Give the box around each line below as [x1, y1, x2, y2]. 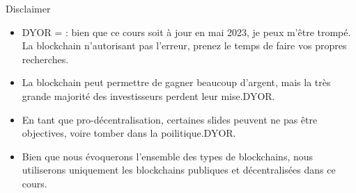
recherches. [22, 51, 69, 66]
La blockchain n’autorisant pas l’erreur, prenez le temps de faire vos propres [22, 38, 347, 53]
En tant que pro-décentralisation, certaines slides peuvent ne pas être [22, 112, 318, 126]
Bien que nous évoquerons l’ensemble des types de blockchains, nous [22, 149, 314, 163]
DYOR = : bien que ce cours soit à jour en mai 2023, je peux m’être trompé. [22, 24, 351, 39]
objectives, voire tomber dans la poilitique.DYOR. [22, 126, 236, 140]
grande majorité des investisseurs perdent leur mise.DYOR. [22, 88, 275, 103]
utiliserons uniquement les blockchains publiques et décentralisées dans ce [22, 162, 336, 177]
